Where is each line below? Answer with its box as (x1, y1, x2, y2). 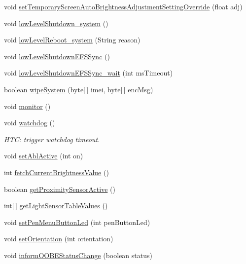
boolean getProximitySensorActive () (4, 184, 115, 194)
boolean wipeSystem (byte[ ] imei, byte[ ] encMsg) (4, 84, 153, 94)
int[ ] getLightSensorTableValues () (4, 200, 108, 211)
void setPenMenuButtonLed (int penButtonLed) (4, 217, 150, 227)
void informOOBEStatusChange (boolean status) (4, 250, 152, 260)
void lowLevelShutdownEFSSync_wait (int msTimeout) (4, 68, 173, 78)
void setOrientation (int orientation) (4, 233, 113, 244)
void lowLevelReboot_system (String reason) (4, 35, 141, 45)
